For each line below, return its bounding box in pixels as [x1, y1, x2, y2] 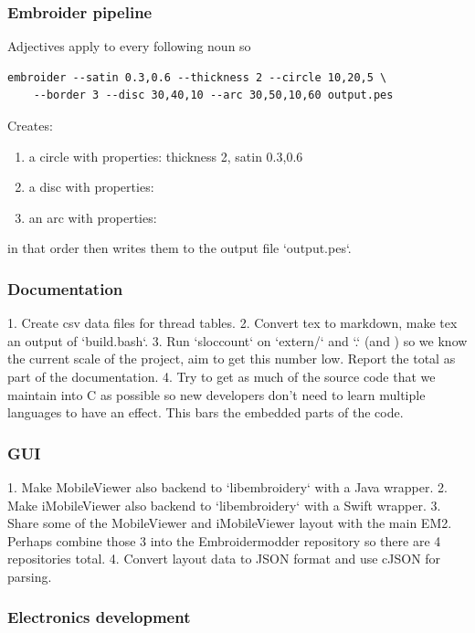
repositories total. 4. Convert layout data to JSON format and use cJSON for [7, 549, 441, 568]
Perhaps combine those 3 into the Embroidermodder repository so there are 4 [7, 531, 441, 550]
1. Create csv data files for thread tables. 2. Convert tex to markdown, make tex [7, 313, 458, 332]
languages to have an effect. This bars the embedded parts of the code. [7, 403, 404, 422]
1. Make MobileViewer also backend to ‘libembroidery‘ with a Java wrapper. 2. [7, 477, 448, 496]
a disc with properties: [28, 177, 154, 196]
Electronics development [7, 606, 191, 628]
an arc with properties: [28, 207, 157, 227]
